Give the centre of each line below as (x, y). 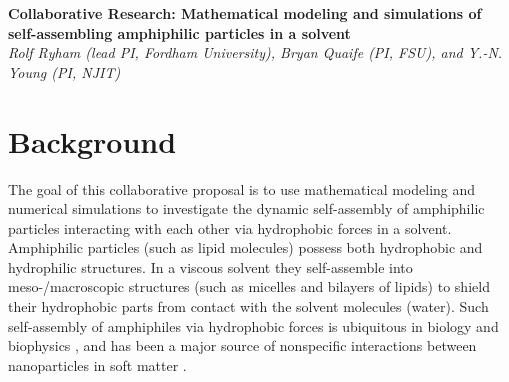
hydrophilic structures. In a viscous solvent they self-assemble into (210, 266)
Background (92, 140)
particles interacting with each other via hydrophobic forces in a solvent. (230, 227)
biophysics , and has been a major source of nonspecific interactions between (242, 345)
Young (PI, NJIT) (64, 71)
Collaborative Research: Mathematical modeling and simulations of (245, 13)
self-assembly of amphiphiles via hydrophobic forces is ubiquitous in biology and (253, 325)
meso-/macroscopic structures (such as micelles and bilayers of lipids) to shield (249, 286)
